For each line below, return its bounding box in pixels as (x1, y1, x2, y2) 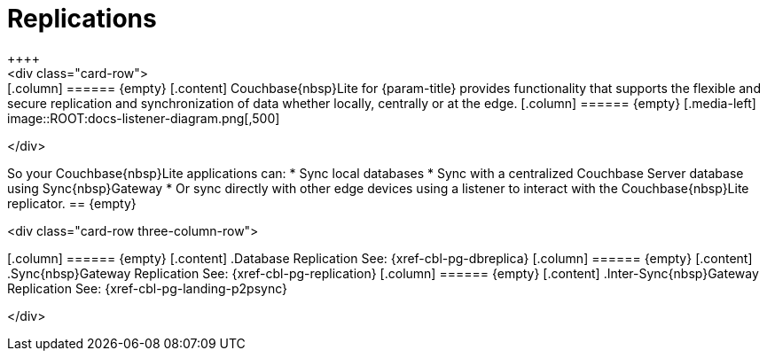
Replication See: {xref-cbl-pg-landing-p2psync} (7, 280, 288, 296)
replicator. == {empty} (7, 195, 137, 211)
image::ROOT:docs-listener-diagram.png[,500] (7, 110, 280, 126)
